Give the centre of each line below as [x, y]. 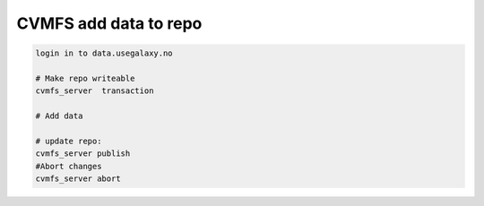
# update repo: [69, 141]
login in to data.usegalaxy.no [104, 53]
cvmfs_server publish [83, 154]
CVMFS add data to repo [109, 23]
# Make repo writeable [85, 78]
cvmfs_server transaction [95, 91]
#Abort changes [69, 166]
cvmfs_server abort [78, 179]
